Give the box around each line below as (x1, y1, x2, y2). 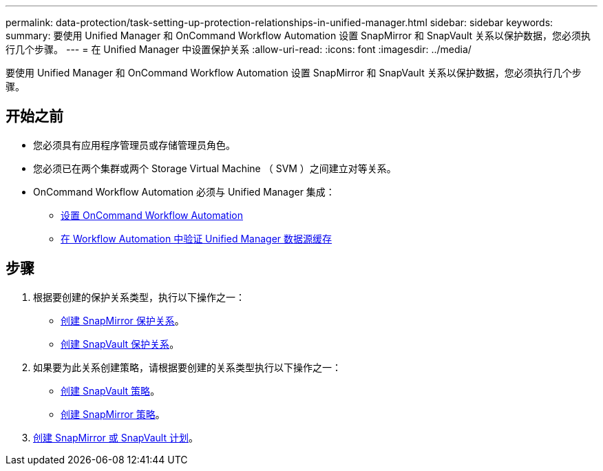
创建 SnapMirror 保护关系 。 (61, 314, 184, 326)
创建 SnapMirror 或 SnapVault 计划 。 (33, 431, 198, 443)
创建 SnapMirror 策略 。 (61, 408, 165, 420)
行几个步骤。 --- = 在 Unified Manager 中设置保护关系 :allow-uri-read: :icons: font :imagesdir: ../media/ (6, 43, 472, 55)
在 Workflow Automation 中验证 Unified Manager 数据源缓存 (61, 232, 332, 244)
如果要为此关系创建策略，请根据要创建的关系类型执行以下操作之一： (33, 361, 341, 373)
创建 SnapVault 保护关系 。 (61, 337, 180, 350)
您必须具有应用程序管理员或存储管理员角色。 (33, 138, 235, 151)
